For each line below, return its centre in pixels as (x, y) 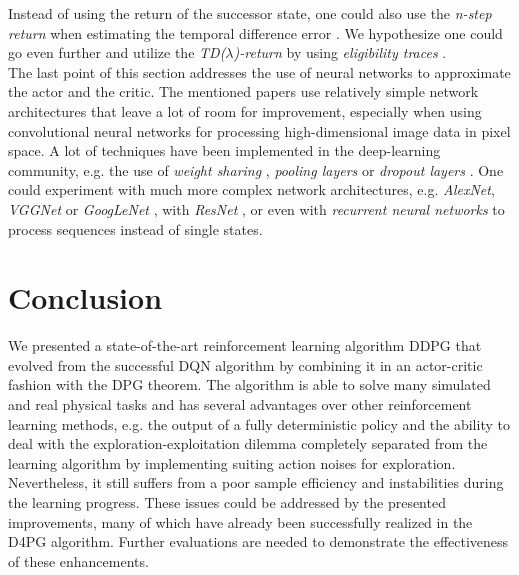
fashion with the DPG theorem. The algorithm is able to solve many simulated (249, 384)
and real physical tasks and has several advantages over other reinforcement (240, 404)
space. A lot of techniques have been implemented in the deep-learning (224, 150)
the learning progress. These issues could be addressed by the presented (227, 502)
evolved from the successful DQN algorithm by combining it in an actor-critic (245, 364)
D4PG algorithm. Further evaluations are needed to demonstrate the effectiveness (258, 541)
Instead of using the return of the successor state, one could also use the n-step (250, 13)
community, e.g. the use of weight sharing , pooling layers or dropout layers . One (256, 169)
